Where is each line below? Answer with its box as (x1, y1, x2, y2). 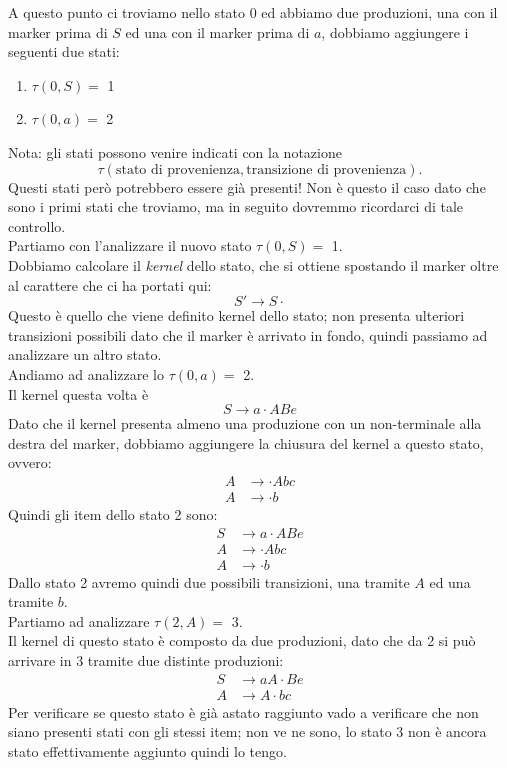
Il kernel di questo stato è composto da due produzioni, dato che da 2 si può (8, 630, 476, 651)
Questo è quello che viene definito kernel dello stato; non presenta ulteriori (8, 305, 465, 326)
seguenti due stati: (8, 41, 120, 62)
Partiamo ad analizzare (8, 610, 150, 631)
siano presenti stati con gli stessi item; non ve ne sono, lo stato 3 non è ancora (8, 721, 487, 742)
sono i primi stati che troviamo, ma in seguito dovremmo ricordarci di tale (8, 196, 464, 217)
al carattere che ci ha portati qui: (8, 274, 212, 295)
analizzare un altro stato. (8, 344, 162, 365)
